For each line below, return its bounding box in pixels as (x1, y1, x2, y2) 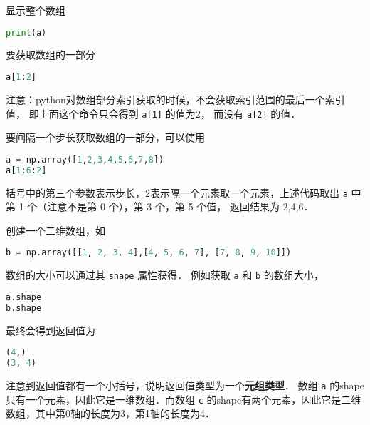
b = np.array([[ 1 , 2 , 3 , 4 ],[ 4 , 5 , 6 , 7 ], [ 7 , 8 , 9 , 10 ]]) (6, 247, 292, 258)
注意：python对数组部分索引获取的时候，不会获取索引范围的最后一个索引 (6, 91, 345, 106)
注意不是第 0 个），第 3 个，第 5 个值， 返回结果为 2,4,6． (47, 199, 314, 214)
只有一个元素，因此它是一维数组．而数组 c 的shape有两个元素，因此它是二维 (6, 391, 361, 406)
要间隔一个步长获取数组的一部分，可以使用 (6, 130, 205, 145)
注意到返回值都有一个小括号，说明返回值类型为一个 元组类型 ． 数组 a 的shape (6, 378, 364, 392)
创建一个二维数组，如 (6, 222, 105, 237)
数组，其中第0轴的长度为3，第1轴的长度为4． (6, 406, 215, 421)
